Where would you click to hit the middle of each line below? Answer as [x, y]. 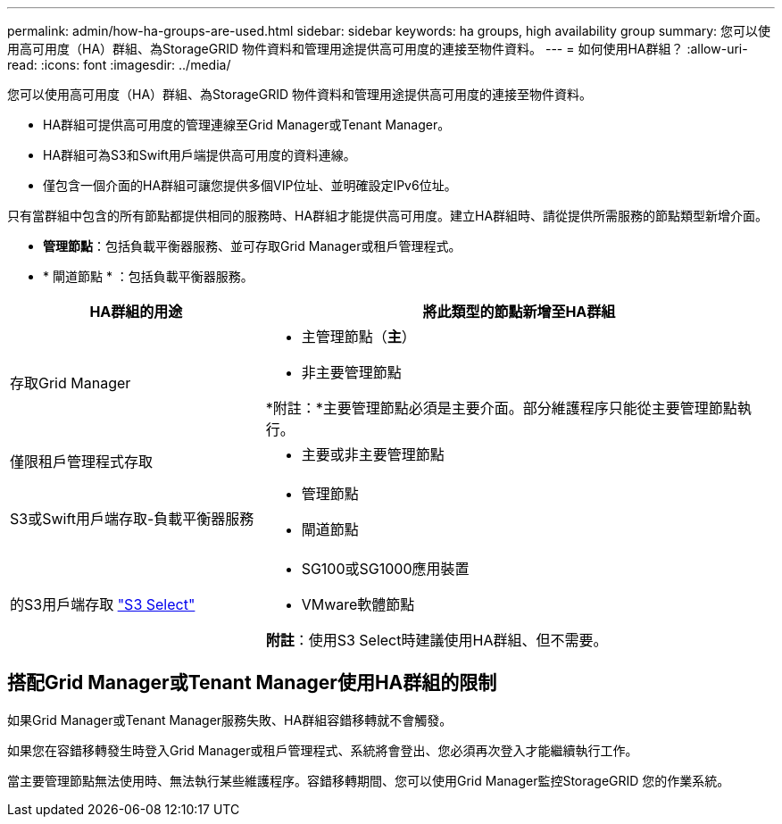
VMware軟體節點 [358, 604]
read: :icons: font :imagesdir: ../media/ [119, 65]
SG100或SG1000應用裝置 [385, 569]
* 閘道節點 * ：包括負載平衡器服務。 [148, 276]
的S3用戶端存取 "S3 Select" [103, 604]
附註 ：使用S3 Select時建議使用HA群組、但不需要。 [437, 640]
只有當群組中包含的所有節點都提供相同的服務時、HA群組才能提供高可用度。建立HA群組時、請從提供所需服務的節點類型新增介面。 [388, 216]
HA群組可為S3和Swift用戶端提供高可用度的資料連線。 [200, 155]
